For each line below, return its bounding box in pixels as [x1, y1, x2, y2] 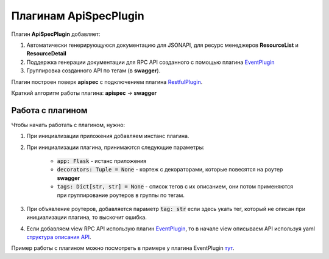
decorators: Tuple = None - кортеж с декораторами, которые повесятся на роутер [57, 166, 283, 173]
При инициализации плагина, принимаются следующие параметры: [26, 143, 205, 151]
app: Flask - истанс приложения [57, 157, 147, 164]
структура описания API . [26, 233, 91, 241]
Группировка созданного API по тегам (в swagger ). [26, 67, 161, 74]
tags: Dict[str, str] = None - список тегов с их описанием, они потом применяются [57, 183, 294, 190]
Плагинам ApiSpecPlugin [11, 9, 144, 22]
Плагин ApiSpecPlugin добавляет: [11, 30, 101, 38]
